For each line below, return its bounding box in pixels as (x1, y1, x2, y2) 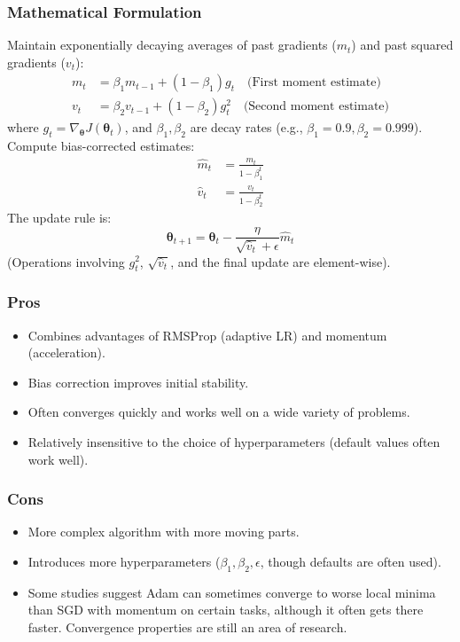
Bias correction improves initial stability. (27, 372, 249, 391)
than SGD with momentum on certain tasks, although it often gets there (27, 600, 424, 619)
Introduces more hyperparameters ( (27, 552, 221, 570)
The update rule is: (7, 208, 112, 227)
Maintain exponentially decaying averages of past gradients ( (7, 35, 337, 54)
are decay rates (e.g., (190, 118, 303, 137)
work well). (27, 450, 89, 468)
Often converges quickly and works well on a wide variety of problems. (27, 403, 410, 421)
